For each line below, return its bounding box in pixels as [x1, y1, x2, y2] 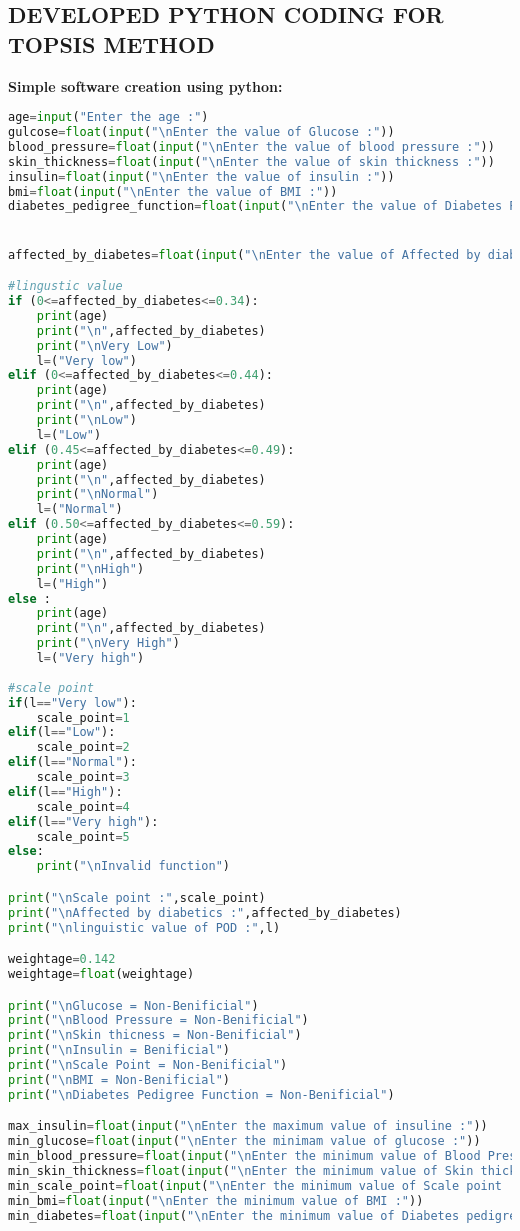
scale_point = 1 [36, 710, 130, 725]
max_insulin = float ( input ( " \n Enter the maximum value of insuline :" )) [8, 1119, 488, 1134]
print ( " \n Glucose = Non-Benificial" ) [8, 998, 259, 1013]
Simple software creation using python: [8, 75, 283, 96]
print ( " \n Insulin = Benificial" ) [8, 1043, 230, 1058]
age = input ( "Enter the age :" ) [8, 110, 209, 125]
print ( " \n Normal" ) [36, 487, 159, 502]
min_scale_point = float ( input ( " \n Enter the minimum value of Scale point [8, 1178, 503, 1193]
